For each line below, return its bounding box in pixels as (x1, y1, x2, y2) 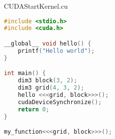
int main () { (4, 70, 46, 77)
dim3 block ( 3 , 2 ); (18, 77, 77, 84)
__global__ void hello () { (4, 40, 92, 47)
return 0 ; (18, 106, 50, 113)
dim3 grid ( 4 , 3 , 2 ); (18, 84, 84, 92)
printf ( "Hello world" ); (18, 47, 95, 54)
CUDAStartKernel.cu (4, 1, 68, 11)
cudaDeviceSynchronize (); (18, 98, 102, 106)
